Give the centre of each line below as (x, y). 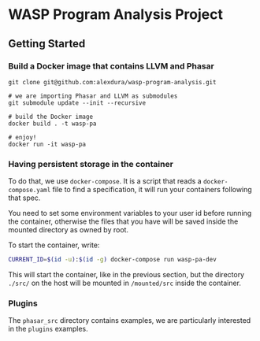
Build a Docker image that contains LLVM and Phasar (111, 66)
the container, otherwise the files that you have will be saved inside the (123, 221)
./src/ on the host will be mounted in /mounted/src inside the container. (125, 283)
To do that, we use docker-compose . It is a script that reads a (105, 181)
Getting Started (47, 44)
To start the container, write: (54, 245)
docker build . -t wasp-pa (52, 124)
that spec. (24, 198)
